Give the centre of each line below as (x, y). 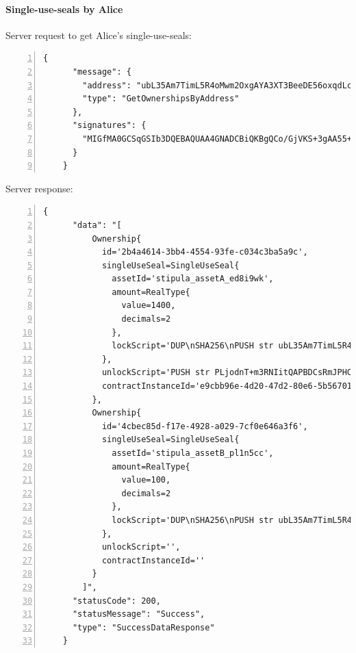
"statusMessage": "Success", (139, 614)
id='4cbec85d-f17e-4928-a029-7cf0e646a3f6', (205, 426)
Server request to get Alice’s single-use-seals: (99, 35)
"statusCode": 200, (116, 601)
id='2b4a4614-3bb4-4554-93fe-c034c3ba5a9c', (205, 252)
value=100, (146, 480)
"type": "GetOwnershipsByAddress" (161, 99)
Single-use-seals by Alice (64, 9)
